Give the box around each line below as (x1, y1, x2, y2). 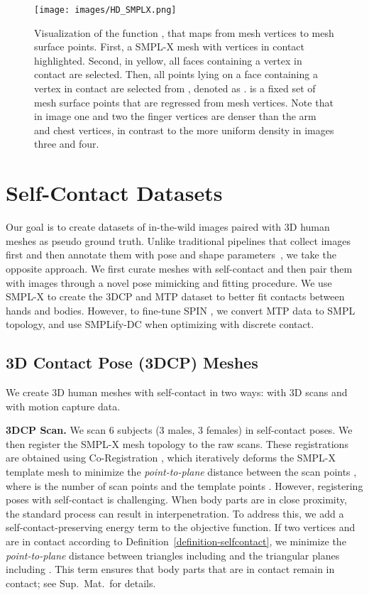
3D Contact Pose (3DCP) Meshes (6, 351, 258, 373)
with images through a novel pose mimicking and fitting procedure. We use (6, 275, 332, 290)
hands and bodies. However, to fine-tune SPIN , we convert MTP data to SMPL (6, 302, 356, 317)
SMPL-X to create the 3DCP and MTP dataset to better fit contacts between (6, 289, 345, 304)
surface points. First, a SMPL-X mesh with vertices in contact (34, 39, 305, 54)
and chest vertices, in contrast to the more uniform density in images (34, 122, 334, 137)
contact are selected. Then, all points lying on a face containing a (34, 67, 318, 82)
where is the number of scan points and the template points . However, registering (6, 478, 363, 493)
